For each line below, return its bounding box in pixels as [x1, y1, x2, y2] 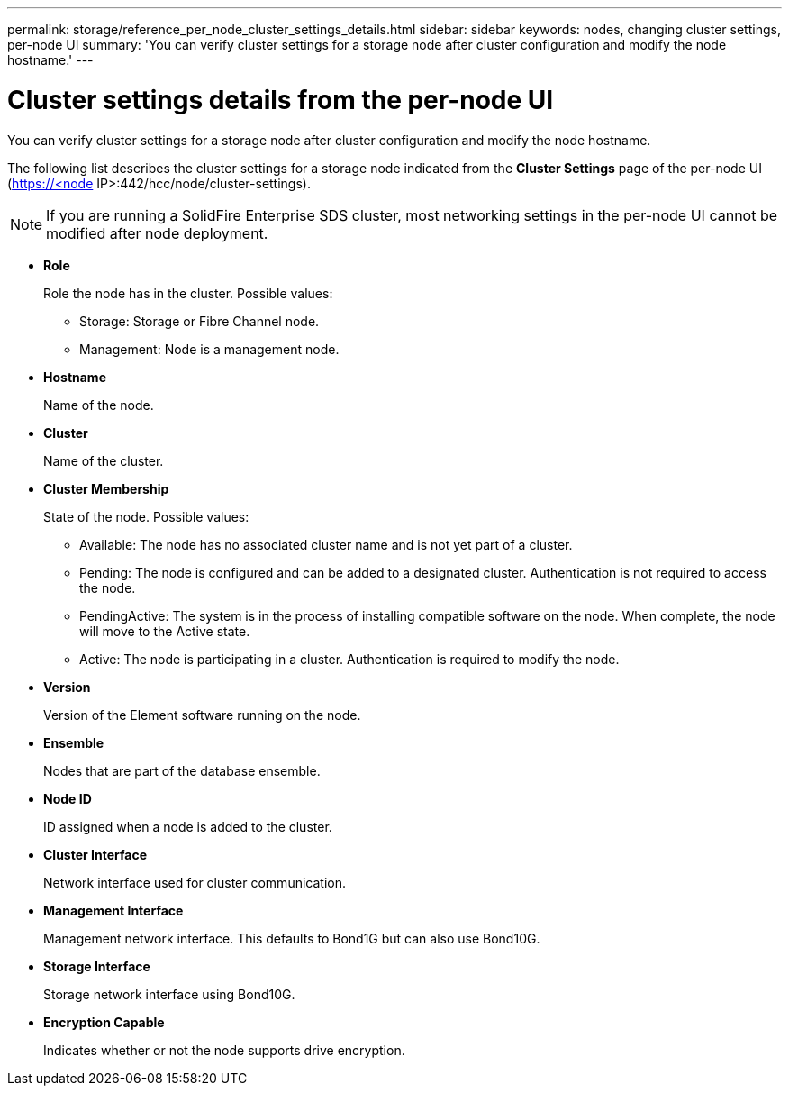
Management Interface [43, 902, 184, 918]
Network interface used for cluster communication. [43, 874, 346, 890]
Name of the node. [43, 396, 154, 413]
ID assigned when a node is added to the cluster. [43, 818, 332, 834]
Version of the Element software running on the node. [43, 706, 361, 723]
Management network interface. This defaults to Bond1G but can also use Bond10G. [43, 930, 540, 946]
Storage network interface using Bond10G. [43, 986, 295, 1002]
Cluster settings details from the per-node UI [7, 84, 554, 115]
